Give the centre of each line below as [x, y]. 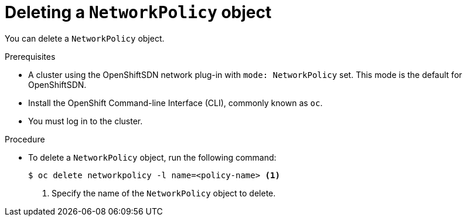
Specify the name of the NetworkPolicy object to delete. [164, 193]
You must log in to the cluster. [86, 121]
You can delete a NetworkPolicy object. [85, 38]
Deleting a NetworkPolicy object [138, 12]
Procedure [25, 139]
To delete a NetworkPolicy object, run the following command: [152, 157]
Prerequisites [30, 56]
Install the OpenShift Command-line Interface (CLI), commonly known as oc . [175, 103]
